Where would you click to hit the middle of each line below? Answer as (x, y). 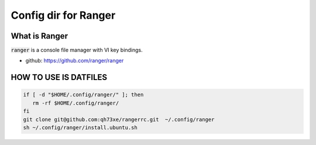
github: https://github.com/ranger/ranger (75, 61)
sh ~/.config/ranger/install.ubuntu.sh (80, 128)
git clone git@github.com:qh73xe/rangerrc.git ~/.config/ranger (119, 119)
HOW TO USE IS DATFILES (59, 77)
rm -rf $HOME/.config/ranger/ (76, 103)
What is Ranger (39, 36)
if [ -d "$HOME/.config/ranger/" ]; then (83, 95)
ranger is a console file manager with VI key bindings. (77, 50)
